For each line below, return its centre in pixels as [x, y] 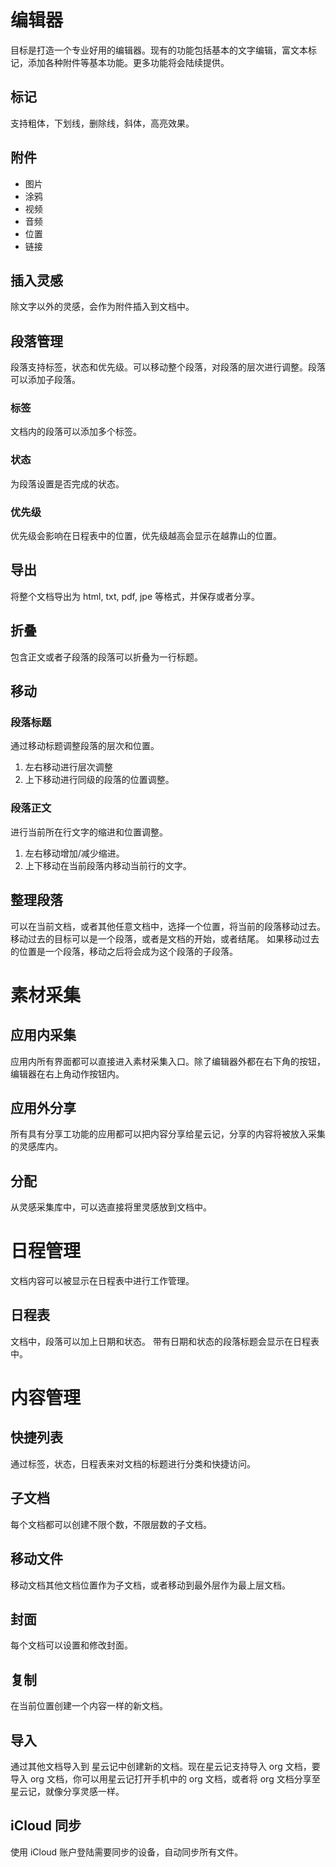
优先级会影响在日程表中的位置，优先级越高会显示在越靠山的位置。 [146, 536]
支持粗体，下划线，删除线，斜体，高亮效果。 [102, 123]
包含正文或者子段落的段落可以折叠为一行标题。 [106, 657]
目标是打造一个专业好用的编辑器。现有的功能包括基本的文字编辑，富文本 [159, 50]
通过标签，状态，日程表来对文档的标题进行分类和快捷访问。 [133, 1463]
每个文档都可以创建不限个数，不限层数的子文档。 [111, 1524]
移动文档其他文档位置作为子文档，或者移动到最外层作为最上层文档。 [150, 1585]
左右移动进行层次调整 [68, 767]
